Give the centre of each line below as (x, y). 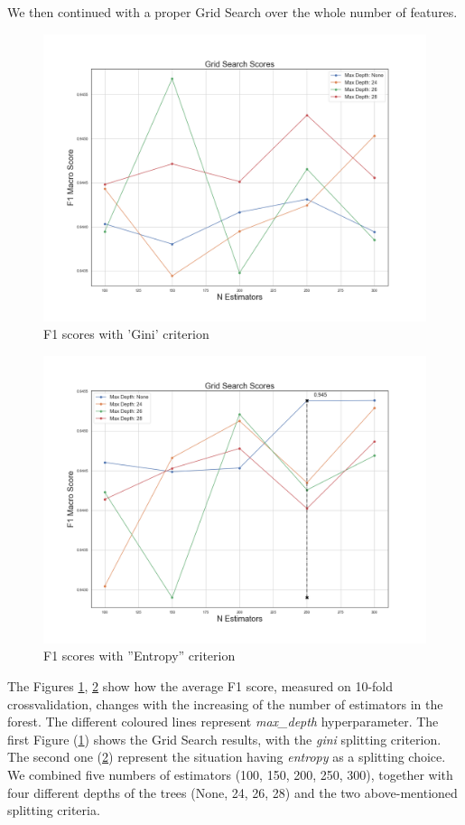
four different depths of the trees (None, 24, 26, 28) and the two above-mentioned (232, 792)
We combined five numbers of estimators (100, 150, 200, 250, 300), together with (230, 774)
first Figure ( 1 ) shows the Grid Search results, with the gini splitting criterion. (224, 739)
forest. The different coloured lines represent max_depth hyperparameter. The (223, 722)
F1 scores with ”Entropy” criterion (139, 656)
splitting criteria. (54, 810)
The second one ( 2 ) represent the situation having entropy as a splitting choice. (227, 757)
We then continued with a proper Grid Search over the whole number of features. (232, 12)
